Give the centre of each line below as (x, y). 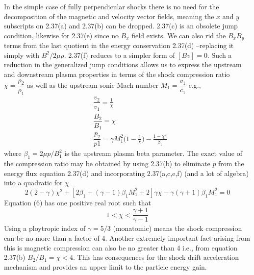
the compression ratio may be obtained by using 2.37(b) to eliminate (107, 163)
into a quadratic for (33, 183)
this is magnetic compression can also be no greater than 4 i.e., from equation (121, 247)
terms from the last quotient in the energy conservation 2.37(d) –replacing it (119, 45)
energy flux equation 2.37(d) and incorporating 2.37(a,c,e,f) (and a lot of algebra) (127, 173)
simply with (22, 55)
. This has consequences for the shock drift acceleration (156, 257)
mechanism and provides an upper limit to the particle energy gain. (105, 266)
